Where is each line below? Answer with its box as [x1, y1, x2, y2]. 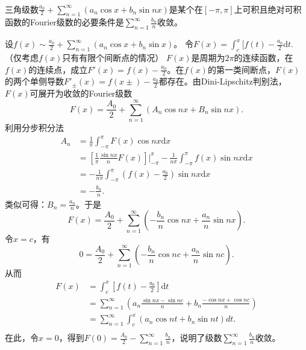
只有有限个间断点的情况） [62, 51, 164, 63]
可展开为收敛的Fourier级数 [30, 87, 133, 100]
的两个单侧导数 [5, 75, 64, 87]
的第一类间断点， [207, 63, 275, 75]
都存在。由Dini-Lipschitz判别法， [158, 75, 287, 87]
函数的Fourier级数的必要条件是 [5, 16, 124, 28]
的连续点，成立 [28, 63, 88, 75]
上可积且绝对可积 [234, 2, 302, 15]
